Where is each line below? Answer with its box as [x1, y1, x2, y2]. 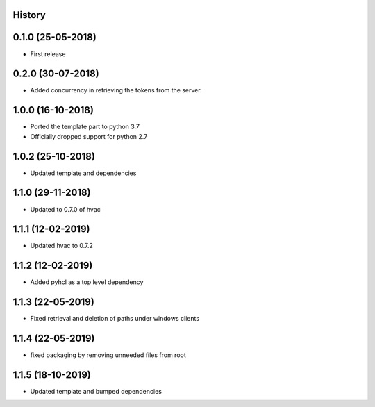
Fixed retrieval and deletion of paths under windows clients [30, 315, 200, 323]
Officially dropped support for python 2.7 [30, 132, 148, 140]
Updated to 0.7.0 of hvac [30, 205, 101, 213]
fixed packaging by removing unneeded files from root [30, 351, 187, 359]
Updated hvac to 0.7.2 [30, 242, 94, 250]
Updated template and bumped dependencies [30, 388, 162, 396]
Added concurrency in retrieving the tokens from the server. [30, 86, 202, 94]
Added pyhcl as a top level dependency [30, 278, 144, 286]
